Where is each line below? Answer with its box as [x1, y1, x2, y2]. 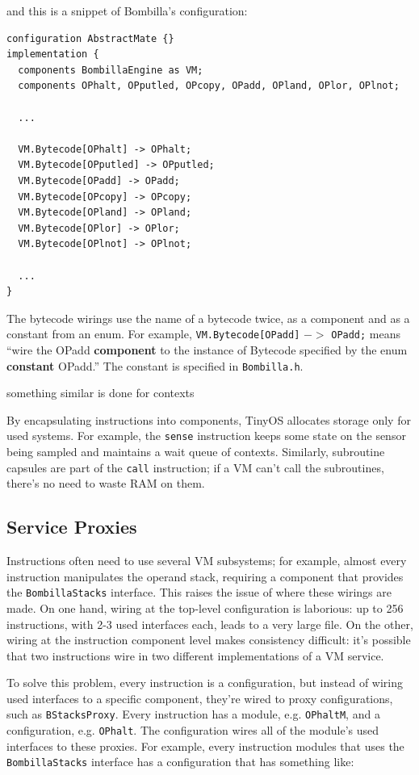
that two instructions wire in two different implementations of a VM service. [6, 647, 384, 664]
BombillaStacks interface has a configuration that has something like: [6, 753, 354, 770]
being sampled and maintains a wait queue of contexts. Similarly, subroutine [6, 443, 385, 460]
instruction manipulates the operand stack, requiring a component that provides [6, 568, 404, 584]
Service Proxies [6, 514, 137, 539]
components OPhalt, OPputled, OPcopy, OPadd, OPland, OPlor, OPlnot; [18, 80, 400, 92]
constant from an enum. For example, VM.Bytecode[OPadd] [6, 325, 300, 342]
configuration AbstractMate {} [6, 32, 174, 44]
